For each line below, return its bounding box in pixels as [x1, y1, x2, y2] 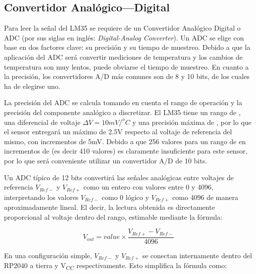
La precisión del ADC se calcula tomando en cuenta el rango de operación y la [4, 97, 242, 108]
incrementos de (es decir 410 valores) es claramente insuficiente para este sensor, [4, 146, 248, 156]
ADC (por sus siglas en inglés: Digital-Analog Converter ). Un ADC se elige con [4, 32, 244, 42]
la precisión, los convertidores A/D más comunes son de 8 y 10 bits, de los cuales [4, 71, 250, 81]
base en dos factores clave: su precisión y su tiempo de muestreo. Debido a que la [4, 42, 251, 52]
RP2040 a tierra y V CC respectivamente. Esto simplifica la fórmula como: [4, 260, 227, 272]
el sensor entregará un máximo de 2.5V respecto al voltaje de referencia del [4, 126, 232, 137]
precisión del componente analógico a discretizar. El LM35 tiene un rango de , [4, 107, 241, 117]
